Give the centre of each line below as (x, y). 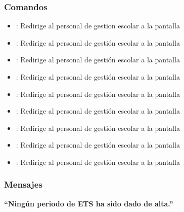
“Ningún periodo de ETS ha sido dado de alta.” (89, 203)
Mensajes (23, 184)
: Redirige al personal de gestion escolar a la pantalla (98, 26)
